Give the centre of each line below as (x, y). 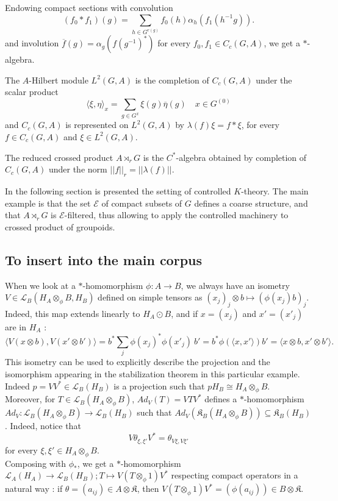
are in (16, 326)
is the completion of (172, 80)
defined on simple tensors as (150, 297)
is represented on (97, 125)
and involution (32, 43)
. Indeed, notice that (43, 426)
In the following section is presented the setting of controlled (118, 190)
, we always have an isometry (235, 285)
